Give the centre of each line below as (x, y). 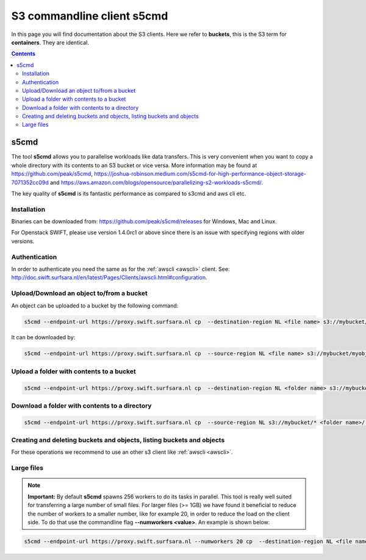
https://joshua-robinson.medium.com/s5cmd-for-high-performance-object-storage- (200, 174)
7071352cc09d (30, 182)
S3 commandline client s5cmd (90, 16)
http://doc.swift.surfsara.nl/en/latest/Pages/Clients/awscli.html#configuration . (109, 278)
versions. (23, 241)
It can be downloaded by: (43, 337)
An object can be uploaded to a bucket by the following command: (95, 306)
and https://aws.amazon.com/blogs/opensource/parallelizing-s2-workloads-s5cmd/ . (156, 182)
